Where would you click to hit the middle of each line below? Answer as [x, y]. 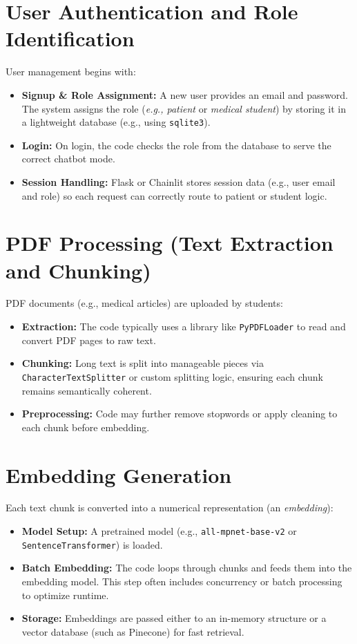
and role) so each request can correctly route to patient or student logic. [174, 195]
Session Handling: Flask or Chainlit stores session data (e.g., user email [178, 181]
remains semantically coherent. [87, 390]
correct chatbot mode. [68, 159]
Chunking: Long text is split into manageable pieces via [143, 363]
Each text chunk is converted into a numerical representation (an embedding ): [170, 508]
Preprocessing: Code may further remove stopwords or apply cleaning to [180, 414]
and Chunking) [78, 270]
